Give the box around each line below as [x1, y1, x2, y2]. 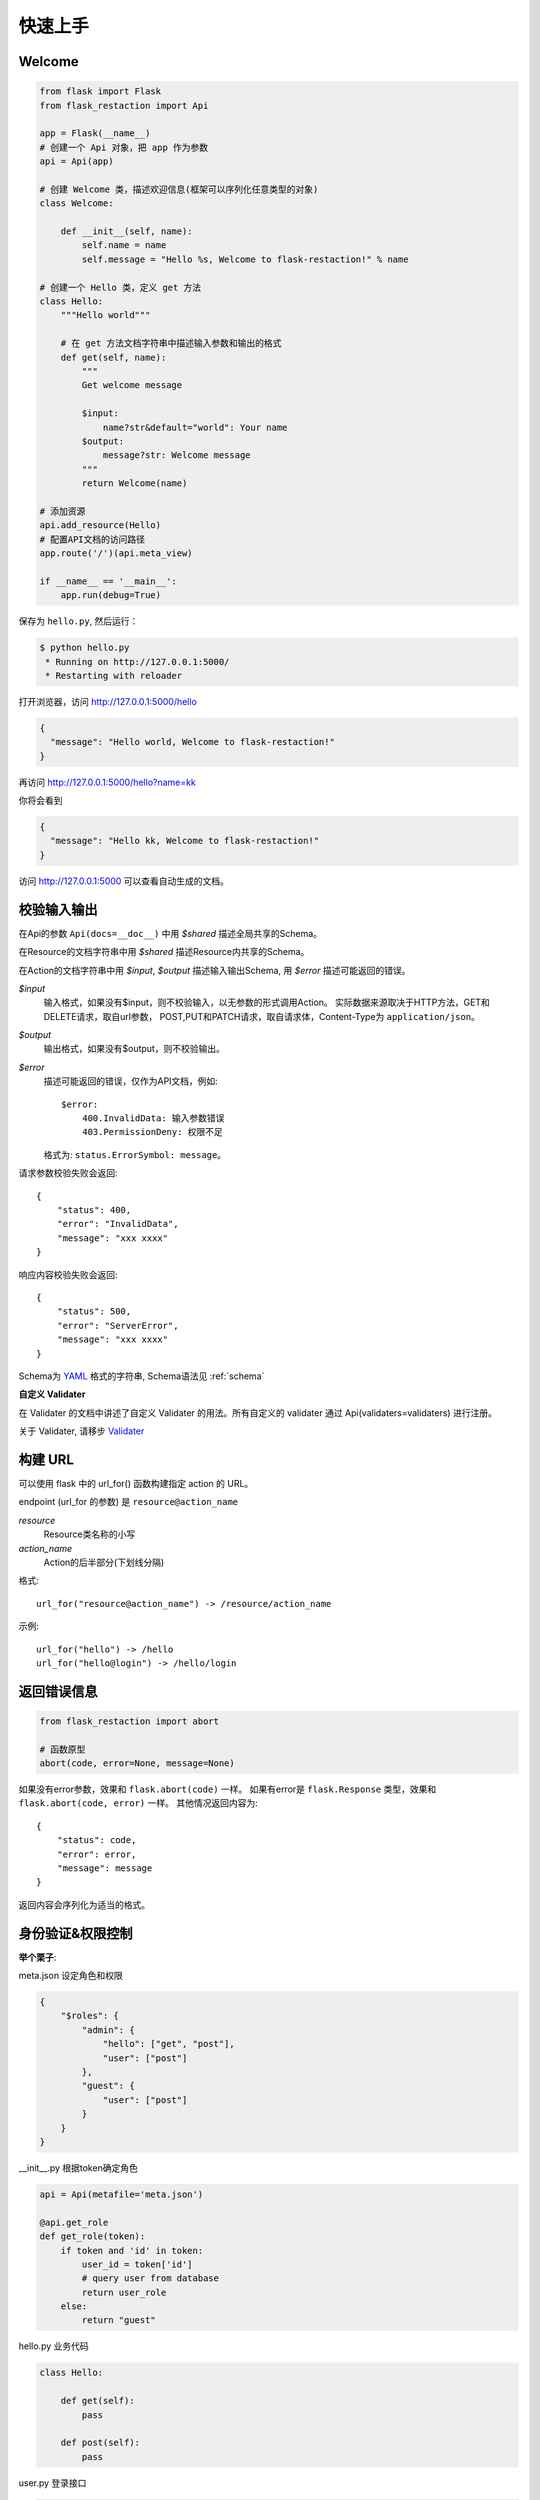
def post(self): [60, 2437, 140, 2449]
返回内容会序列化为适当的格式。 [18, 1898, 150, 1910]
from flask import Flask [39, 86, 162, 97]
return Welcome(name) [81, 478, 188, 489]
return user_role [81, 2286, 167, 2298]
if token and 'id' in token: [60, 2245, 204, 2256]
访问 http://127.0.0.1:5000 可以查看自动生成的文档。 [18, 875, 230, 887]
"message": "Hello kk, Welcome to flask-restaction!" [50, 835, 320, 847]
